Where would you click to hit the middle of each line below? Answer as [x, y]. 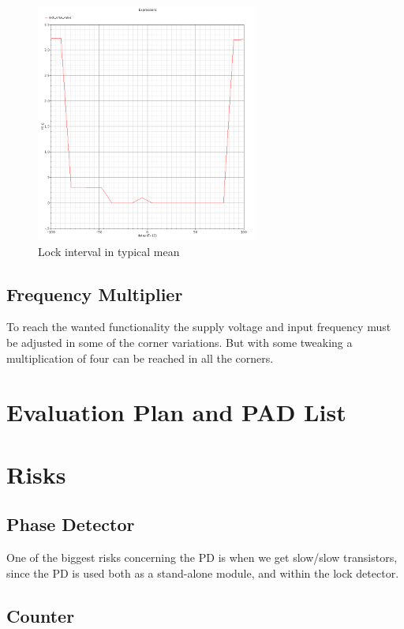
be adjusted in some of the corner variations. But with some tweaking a [180, 343]
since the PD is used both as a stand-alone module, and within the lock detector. [203, 573]
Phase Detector [71, 524]
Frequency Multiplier [95, 294]
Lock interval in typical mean [109, 251]
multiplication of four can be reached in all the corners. [140, 358]
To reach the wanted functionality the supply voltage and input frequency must [199, 327]
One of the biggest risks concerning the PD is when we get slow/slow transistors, [202, 557]
